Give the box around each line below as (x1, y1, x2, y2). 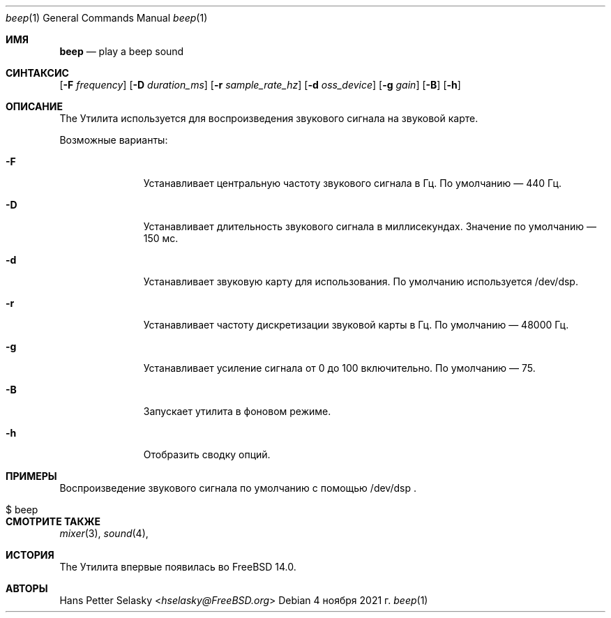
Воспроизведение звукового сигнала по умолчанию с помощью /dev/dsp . (59, 482, 416, 494)
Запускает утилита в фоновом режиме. (143, 405, 331, 417)
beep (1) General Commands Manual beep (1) (6, 12, 208, 24)
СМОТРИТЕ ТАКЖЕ (6, 515, 101, 527)
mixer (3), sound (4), (59, 527, 149, 539)
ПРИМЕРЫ (6, 470, 57, 482)
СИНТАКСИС (6, 67, 69, 79)
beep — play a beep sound (59, 45, 184, 57)
